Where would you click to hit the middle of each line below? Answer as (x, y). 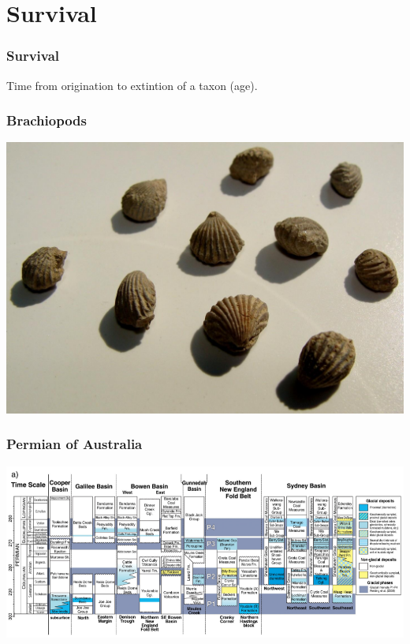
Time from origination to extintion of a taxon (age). (132, 85)
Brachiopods (47, 120)
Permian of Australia (75, 444)
